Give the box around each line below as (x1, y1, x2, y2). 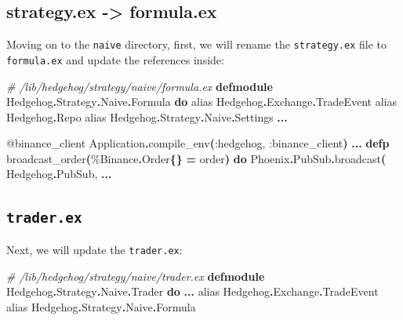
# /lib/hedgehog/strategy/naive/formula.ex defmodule (6, 78, 273, 94)
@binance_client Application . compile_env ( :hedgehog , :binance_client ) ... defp (6, 135, 390, 151)
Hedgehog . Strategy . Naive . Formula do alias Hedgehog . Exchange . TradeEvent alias (6, 93, 397, 110)
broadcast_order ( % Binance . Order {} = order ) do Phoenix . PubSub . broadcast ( (6, 150, 387, 166)
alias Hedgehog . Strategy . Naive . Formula (6, 298, 196, 315)
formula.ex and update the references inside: (6, 51, 224, 67)
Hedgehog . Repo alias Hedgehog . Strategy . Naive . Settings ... (6, 108, 288, 125)
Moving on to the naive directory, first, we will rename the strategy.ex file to (6, 36, 387, 53)
